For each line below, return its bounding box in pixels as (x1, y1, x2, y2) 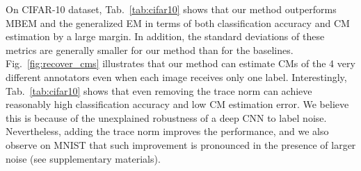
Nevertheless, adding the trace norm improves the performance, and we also (6, 124, 329, 138)
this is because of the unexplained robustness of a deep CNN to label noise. (6, 110, 327, 125)
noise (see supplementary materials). (6, 151, 161, 165)
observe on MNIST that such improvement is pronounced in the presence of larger (6, 137, 356, 152)
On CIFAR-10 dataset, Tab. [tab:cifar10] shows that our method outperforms (6, 2, 337, 16)
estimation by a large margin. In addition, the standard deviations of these (6, 29, 325, 44)
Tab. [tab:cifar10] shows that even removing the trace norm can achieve (6, 83, 312, 98)
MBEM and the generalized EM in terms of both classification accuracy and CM (6, 15, 350, 30)
